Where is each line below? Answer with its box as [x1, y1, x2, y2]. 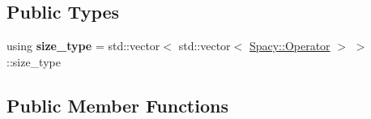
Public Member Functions [6, 92, 228, 117]
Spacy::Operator [249, 37, 330, 54]
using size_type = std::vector [6, 37, 160, 54]
